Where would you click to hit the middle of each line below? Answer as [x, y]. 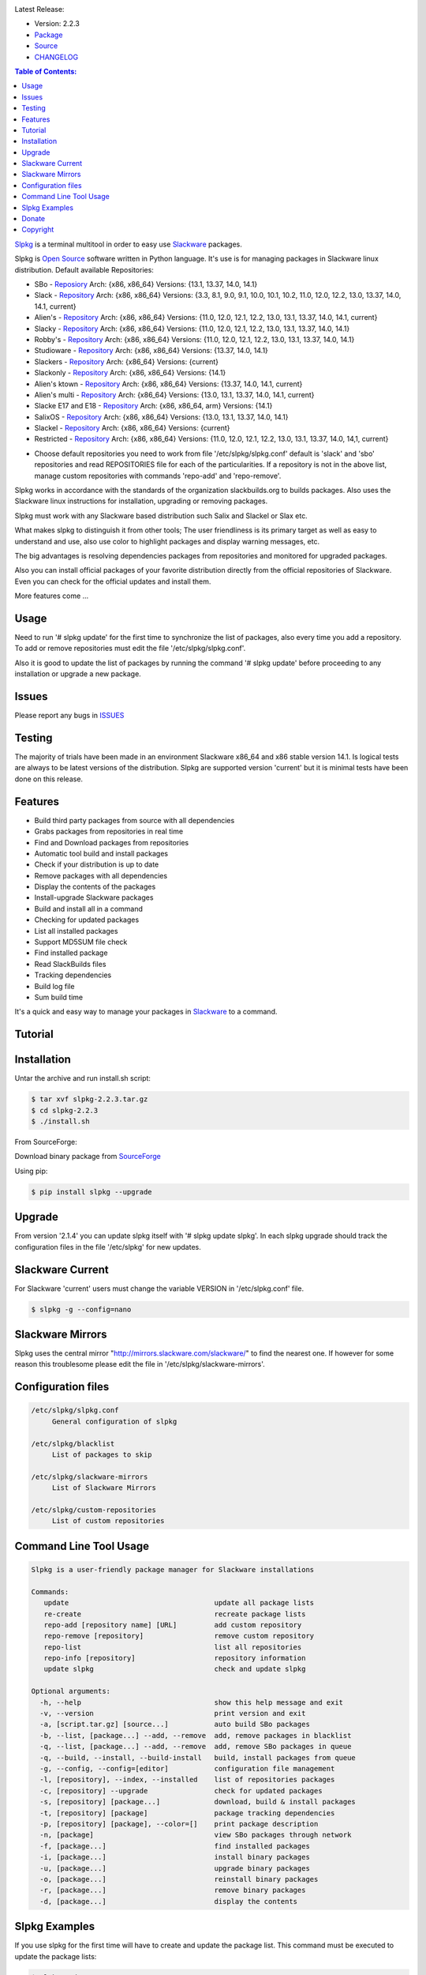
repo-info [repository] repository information [175, 1658]
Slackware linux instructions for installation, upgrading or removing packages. [141, 501]
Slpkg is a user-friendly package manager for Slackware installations [173, 1569]
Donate [34, 219]
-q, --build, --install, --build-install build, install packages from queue [198, 1757]
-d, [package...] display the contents [169, 1901]
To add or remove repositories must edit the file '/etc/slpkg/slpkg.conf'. [130, 649]
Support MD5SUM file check [81, 942]
